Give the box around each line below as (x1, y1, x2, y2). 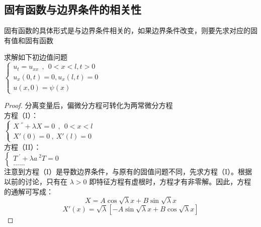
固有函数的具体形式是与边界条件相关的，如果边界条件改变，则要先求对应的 (4, 25, 250, 36)
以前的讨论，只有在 (4, 176, 67, 187)
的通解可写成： (4, 186, 53, 196)
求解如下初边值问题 (4, 52, 67, 62)
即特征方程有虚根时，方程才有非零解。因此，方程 (89, 176, 251, 187)
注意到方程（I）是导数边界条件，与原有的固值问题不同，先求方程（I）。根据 (4, 166, 252, 177)
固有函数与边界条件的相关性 (4, 2, 141, 17)
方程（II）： (4, 141, 41, 152)
